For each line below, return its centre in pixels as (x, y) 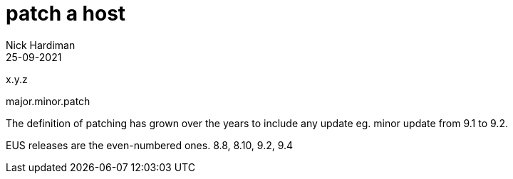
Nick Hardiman (41, 45)
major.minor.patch (48, 101)
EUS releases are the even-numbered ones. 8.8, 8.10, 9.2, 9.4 (150, 145)
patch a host (66, 13)
